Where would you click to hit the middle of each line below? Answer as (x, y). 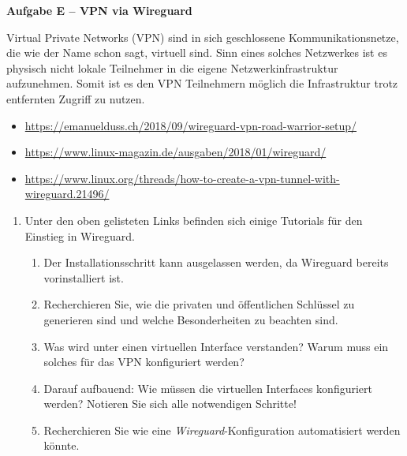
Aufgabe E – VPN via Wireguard (99, 10)
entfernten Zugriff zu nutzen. (76, 98)
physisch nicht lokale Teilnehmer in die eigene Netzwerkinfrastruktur (172, 67)
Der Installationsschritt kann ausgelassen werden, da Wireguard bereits (216, 262)
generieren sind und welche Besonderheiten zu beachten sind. (191, 319)
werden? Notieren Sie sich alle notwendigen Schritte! (170, 404)
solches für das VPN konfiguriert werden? (144, 362)
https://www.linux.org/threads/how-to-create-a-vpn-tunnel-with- (182, 178)
